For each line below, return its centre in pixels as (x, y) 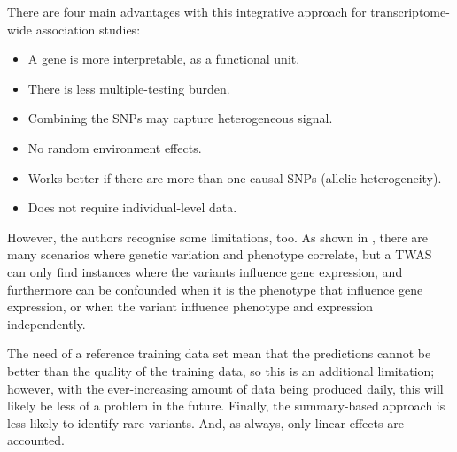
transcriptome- (410, 11)
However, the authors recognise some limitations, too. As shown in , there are (218, 237)
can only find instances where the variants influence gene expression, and (205, 271)
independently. (46, 323)
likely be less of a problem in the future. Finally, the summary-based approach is (226, 406)
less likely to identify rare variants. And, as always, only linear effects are (205, 422)
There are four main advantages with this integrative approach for (187, 11)
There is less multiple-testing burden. (129, 88)
